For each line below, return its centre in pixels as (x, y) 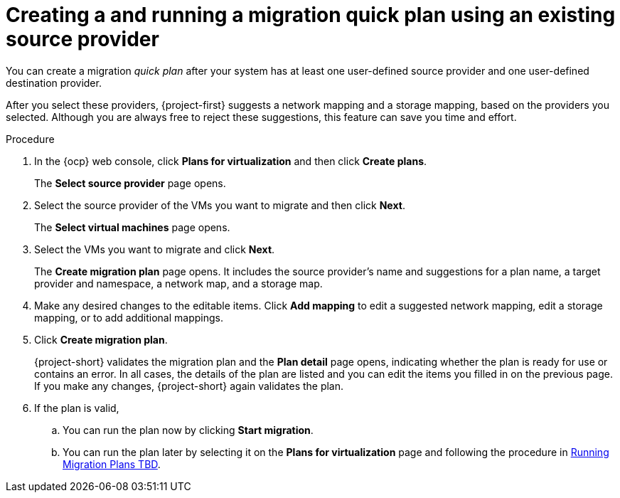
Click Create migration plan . (101, 339)
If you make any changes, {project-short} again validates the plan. (189, 386)
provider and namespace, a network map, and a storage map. (178, 283)
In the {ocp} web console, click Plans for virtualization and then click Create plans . (231, 161)
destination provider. (54, 83)
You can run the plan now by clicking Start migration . (188, 430)
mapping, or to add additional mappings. (129, 317)
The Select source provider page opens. (130, 183)
